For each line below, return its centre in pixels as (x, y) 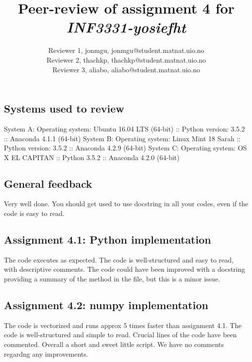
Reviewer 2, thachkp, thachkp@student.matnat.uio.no (126, 59)
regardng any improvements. (46, 354)
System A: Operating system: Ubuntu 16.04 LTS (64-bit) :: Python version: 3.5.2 (125, 128)
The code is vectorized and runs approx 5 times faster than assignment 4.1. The (123, 325)
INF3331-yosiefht (126, 27)
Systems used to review (64, 108)
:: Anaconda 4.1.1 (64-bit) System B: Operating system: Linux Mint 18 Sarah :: (122, 138)
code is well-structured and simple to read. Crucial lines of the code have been (120, 335)
